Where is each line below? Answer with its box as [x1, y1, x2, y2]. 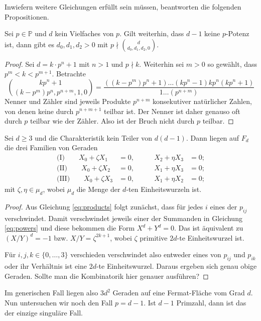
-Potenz [225, 28, 249, 39]
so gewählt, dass [207, 58, 257, 69]
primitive [140, 232, 168, 243]
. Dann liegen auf [186, 132, 239, 143]
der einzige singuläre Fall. [5, 307, 83, 317]
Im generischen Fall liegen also [5, 287, 98, 298]
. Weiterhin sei [139, 58, 184, 69]
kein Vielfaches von [55, 28, 114, 39]
